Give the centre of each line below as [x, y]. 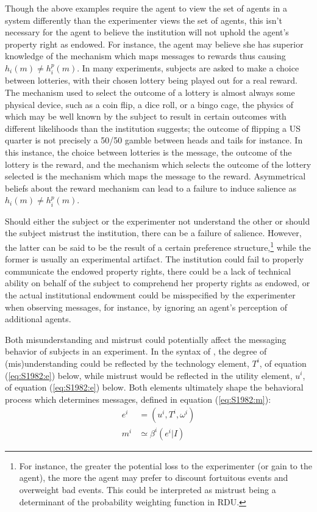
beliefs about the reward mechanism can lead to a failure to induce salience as [151, 188]
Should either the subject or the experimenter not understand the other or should [158, 221]
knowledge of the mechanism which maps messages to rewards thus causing [145, 56]
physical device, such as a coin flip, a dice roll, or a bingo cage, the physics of [149, 104]
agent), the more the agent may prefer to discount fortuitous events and [154, 478]
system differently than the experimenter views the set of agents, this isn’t [144, 20]
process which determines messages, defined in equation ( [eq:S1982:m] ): [138, 399]
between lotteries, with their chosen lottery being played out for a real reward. [151, 80]
